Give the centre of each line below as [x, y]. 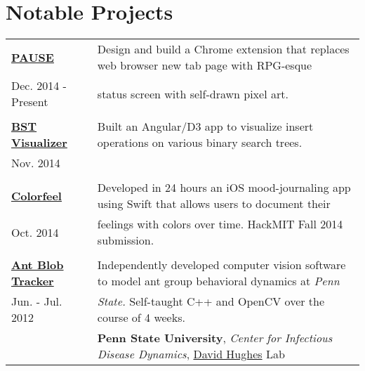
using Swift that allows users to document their [214, 204]
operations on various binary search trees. [200, 143]
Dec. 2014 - [39, 86]
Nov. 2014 [36, 163]
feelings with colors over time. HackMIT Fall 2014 [220, 224]
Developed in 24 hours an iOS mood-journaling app [224, 188]
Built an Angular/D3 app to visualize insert [205, 126]
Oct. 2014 [35, 232]
